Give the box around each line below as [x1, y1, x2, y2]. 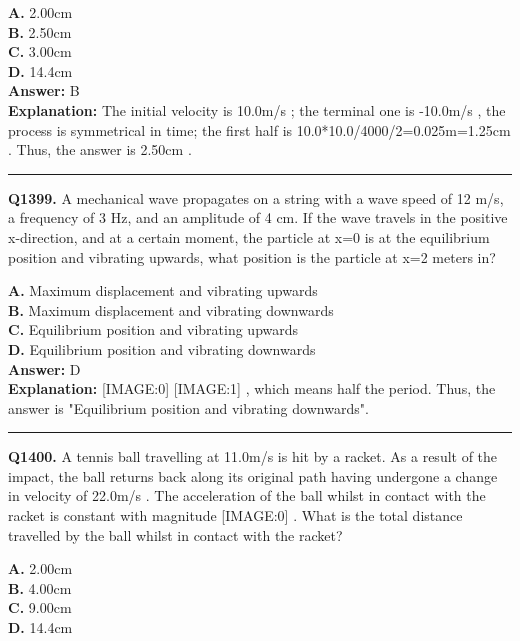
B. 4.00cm [8, 577, 72, 598]
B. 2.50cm [8, 21, 72, 42]
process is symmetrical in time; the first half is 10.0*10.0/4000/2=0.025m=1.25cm [8, 119, 511, 140]
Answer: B [8, 80, 80, 101]
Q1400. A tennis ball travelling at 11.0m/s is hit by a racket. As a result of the [8, 446, 498, 467]
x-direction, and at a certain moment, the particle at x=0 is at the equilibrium [8, 226, 490, 247]
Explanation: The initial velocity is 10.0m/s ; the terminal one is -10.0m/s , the [8, 99, 506, 120]
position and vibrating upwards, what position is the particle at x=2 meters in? [8, 246, 496, 267]
